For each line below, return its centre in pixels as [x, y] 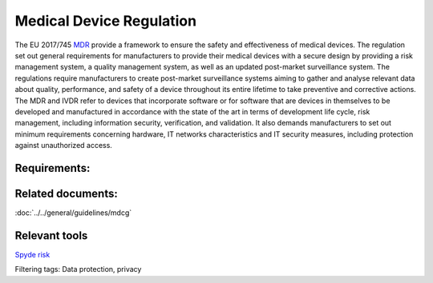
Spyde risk [32, 254]
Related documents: [66, 193]
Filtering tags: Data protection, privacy [78, 269]
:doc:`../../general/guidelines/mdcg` [73, 213]
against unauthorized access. [63, 145]
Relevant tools [51, 235]
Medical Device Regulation [105, 21]
